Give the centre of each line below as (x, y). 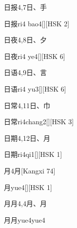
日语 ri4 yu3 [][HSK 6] (35, 88)
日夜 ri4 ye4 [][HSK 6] (35, 56)
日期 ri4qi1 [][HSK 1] (33, 154)
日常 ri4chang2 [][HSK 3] (39, 122)
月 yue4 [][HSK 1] (28, 187)
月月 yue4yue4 (25, 219)
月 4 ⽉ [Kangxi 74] (30, 170)
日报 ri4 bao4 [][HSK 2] (37, 23)
